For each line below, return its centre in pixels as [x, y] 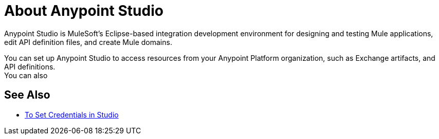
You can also [26, 75]
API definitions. [30, 66]
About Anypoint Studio [84, 11]
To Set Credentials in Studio [72, 114]
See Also [27, 95]
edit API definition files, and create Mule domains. [88, 42]
